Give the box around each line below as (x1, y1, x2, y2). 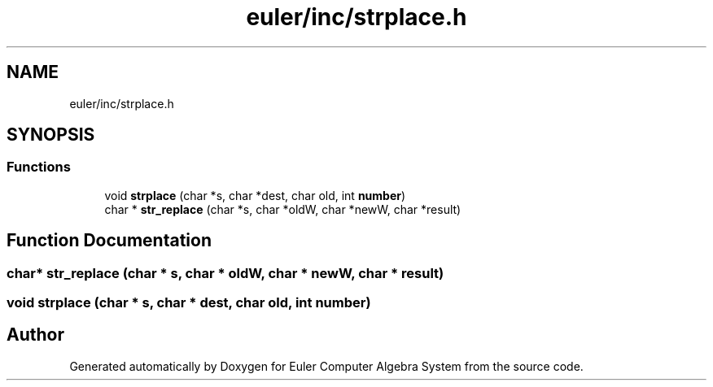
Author (7, 324, 64, 346)
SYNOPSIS (7, 124, 95, 146)
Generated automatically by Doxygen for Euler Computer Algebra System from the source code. (69, 359, 584, 373)
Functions (7, 159, 71, 176)
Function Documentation (7, 230, 212, 251)
